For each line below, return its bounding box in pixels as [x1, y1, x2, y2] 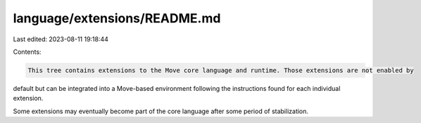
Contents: [13, 48, 42, 56]
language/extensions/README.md [13, 10, 221, 26]
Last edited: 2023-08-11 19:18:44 [13, 35, 109, 43]
